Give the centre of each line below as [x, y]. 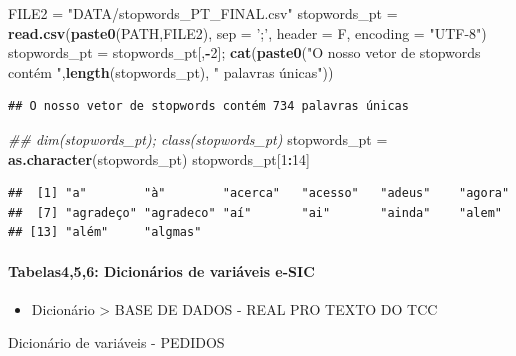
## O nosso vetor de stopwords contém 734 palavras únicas [208, 106]
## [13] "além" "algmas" [105, 232]
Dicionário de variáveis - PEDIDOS [116, 342]
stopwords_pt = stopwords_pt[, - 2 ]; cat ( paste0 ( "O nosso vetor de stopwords [244, 52]
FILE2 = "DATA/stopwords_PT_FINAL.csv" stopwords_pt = [203, 13]
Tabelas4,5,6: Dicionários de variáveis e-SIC [161, 270]
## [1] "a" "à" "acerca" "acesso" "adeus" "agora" [259, 193]
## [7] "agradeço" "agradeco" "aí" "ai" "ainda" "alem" [255, 212]
